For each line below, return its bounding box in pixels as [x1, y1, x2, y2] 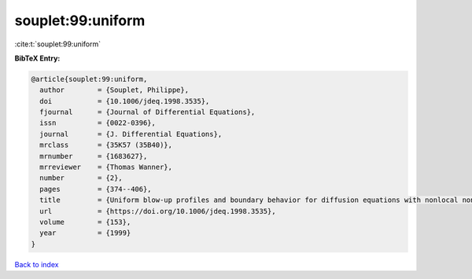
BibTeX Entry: [14, 53, 61, 63]
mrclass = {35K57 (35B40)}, [39, 141, 173, 149]
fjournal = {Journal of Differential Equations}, [39, 108, 256, 117]
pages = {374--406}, [39, 185, 153, 193]
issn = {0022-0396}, [39, 119, 157, 127]
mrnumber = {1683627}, [39, 152, 148, 160]
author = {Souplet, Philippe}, [39, 86, 189, 94]
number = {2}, [39, 174, 124, 182]
